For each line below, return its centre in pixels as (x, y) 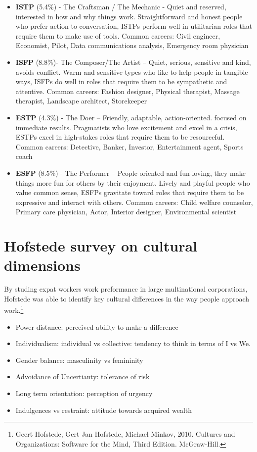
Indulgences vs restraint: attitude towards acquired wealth (104, 410)
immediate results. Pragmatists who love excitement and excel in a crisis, (126, 127)
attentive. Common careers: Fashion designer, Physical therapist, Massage (128, 91)
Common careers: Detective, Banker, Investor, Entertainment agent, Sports (129, 146)
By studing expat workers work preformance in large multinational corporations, (126, 289)
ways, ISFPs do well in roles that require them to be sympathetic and (121, 81)
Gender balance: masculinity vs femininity (79, 360)
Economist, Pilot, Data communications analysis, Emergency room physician (132, 45)
